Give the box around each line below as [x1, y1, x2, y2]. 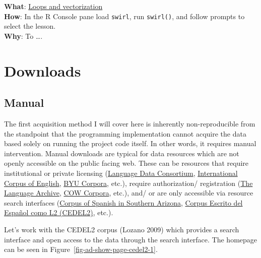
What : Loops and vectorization [4, 1, 103, 11]
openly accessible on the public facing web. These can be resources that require [4, 158, 249, 168]
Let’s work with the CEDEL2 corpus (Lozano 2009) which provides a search [4, 224, 239, 234]
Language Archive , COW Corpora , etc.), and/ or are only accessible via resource [4, 187, 253, 198]
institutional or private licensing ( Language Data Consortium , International [4, 167, 238, 178]
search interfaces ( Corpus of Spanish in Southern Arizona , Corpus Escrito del [4, 197, 243, 208]
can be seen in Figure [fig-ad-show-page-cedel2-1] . [4, 244, 158, 254]
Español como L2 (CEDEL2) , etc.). [4, 207, 113, 218]
